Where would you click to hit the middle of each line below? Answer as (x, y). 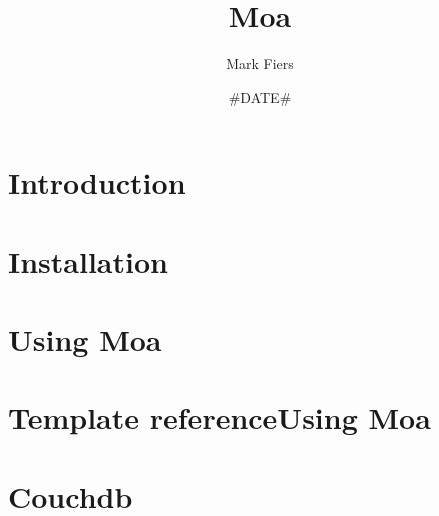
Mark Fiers (260, 63)
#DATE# (260, 96)
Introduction (97, 182)
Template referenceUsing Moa (219, 417)
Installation (88, 260)
